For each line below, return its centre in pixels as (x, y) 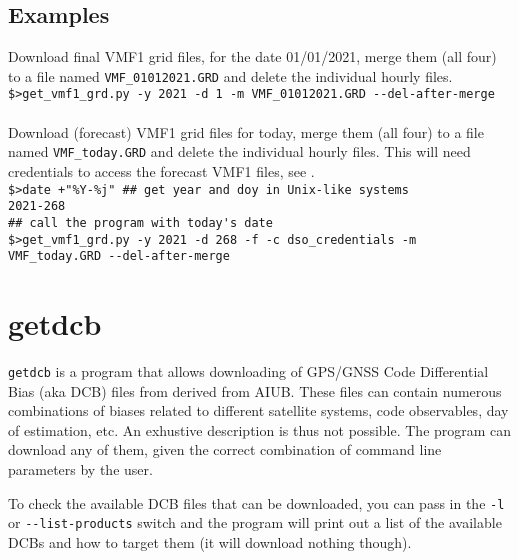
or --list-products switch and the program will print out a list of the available (255, 522)
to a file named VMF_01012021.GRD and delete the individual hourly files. (230, 75)
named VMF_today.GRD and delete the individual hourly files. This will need (239, 151)
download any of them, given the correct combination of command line (225, 449)
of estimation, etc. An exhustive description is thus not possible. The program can (260, 429)
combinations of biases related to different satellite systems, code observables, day (258, 410)
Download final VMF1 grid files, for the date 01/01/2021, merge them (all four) (252, 56)
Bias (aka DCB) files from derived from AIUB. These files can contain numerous (255, 390)
